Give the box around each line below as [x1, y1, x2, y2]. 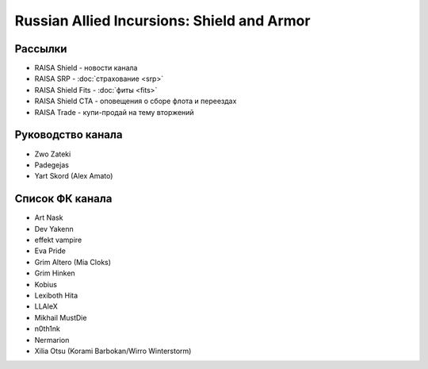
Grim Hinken [34, 268, 75, 278]
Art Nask [34, 213, 63, 222]
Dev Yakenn [34, 224, 75, 233]
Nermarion [34, 335, 70, 344]
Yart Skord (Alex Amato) [34, 171, 113, 181]
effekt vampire [34, 235, 82, 244]
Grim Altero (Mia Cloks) [34, 257, 111, 267]
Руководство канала [14, 128, 123, 142]
